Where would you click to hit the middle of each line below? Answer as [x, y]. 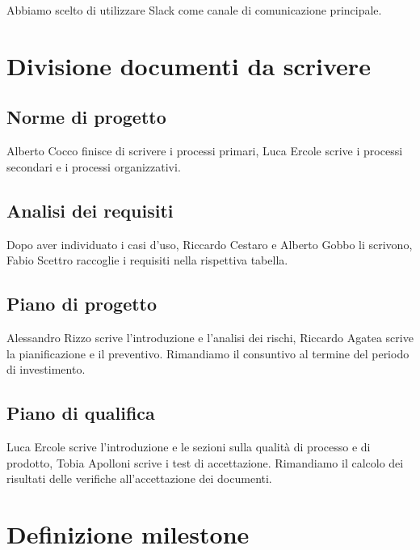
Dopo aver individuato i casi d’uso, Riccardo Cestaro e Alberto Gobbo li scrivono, [210, 244]
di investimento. [46, 369]
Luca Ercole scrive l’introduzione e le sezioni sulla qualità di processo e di [189, 446]
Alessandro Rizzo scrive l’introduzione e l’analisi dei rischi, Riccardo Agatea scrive [210, 337]
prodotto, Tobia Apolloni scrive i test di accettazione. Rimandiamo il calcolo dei [205, 462]
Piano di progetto [82, 304]
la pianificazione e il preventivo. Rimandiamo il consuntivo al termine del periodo [208, 353]
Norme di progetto [86, 117]
